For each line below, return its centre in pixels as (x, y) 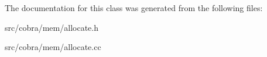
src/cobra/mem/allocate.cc (53, 47)
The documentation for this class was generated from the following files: (134, 8)
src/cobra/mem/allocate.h (52, 27)
